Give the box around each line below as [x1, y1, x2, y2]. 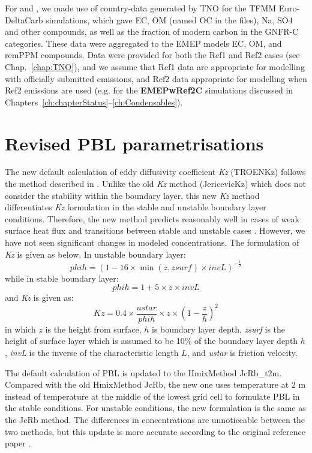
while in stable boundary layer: [5, 271, 119, 284]
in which [5, 322, 36, 335]
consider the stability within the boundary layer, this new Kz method [5, 189, 260, 201]
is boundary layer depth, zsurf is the [152, 322, 286, 335]
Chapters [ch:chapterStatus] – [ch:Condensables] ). [5, 95, 183, 108]
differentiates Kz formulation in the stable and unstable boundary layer [5, 201, 266, 213]
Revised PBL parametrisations [5, 131, 264, 155]
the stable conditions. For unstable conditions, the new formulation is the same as [5, 401, 306, 414]
